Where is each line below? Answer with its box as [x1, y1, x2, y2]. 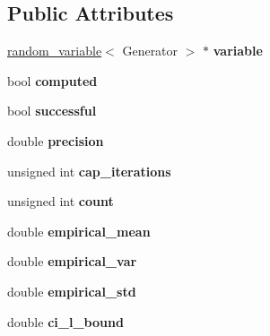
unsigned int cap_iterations [7, 161, 171, 180]
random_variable [7, 41, 102, 60]
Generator [122, 41, 179, 60]
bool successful [7, 101, 97, 120]
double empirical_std [7, 281, 136, 300]
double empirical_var [7, 252, 137, 271]
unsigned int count [7, 192, 114, 211]
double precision [7, 131, 104, 150]
